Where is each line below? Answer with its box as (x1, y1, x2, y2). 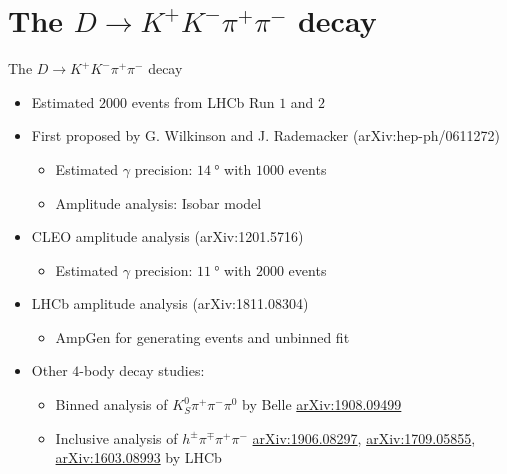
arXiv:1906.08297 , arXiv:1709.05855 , (252, 427, 476, 448)
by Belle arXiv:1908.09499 (242, 394, 402, 415)
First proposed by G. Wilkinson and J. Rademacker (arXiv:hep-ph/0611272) (31, 125, 500, 146)
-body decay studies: (79, 360, 205, 381)
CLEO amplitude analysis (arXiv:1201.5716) (31, 226, 304, 247)
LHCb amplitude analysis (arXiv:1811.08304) (31, 293, 309, 314)
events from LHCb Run (131, 91, 275, 112)
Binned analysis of (55, 394, 168, 415)
